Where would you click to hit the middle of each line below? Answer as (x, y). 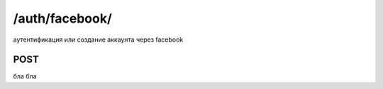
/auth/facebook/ (63, 18)
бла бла (25, 76)
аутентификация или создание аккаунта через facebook (98, 40)
